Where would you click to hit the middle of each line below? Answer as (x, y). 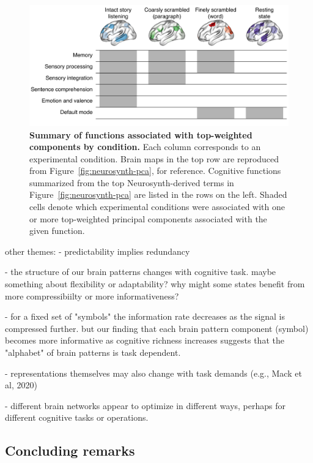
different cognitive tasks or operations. (77, 417)
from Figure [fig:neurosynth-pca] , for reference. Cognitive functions (155, 171)
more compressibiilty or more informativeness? (92, 295)
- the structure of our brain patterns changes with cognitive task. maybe (141, 272)
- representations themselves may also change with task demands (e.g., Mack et (153, 373)
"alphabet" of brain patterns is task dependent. (93, 352)
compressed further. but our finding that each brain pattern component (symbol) (157, 328)
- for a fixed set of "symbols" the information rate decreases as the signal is (145, 316)
